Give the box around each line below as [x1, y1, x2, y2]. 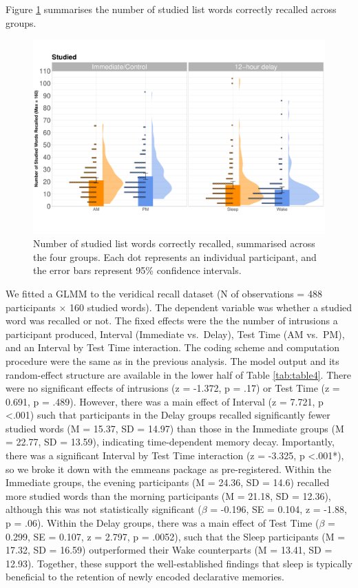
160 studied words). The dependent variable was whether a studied [70, 300, 352, 314]
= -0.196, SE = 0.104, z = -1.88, [210, 502, 347, 516]
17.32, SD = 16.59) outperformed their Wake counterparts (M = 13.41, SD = [6, 543, 333, 557]
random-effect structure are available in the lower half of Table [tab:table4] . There [6, 367, 351, 381]
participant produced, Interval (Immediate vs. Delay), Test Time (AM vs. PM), [6, 326, 345, 341]
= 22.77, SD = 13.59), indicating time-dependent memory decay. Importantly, [6, 434, 335, 449]
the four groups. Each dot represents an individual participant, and [33, 249, 317, 264]
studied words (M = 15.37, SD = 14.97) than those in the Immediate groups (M [6, 421, 344, 435]
